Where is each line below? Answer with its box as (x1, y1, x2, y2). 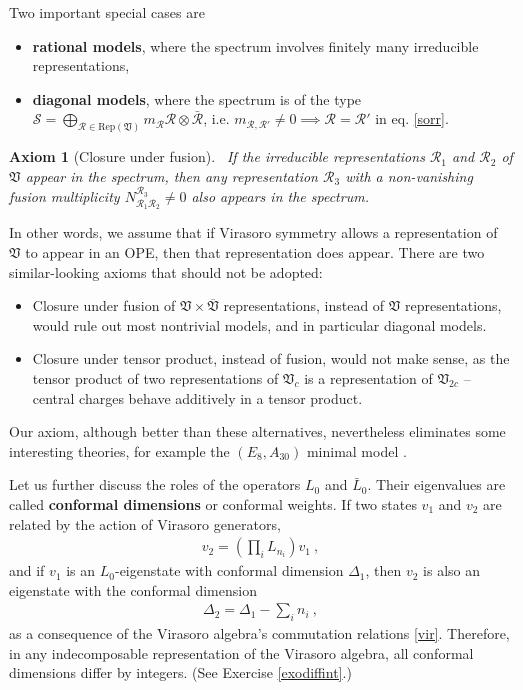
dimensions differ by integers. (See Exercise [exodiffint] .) (9, 662, 352, 683)
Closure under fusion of (32, 295, 176, 316)
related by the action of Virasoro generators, (9, 513, 281, 534)
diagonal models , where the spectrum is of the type (32, 88, 362, 109)
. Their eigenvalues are (367, 474, 506, 495)
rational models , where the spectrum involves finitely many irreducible (32, 35, 479, 56)
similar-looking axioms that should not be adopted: (9, 261, 323, 282)
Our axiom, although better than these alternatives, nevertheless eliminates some (9, 421, 506, 442)
